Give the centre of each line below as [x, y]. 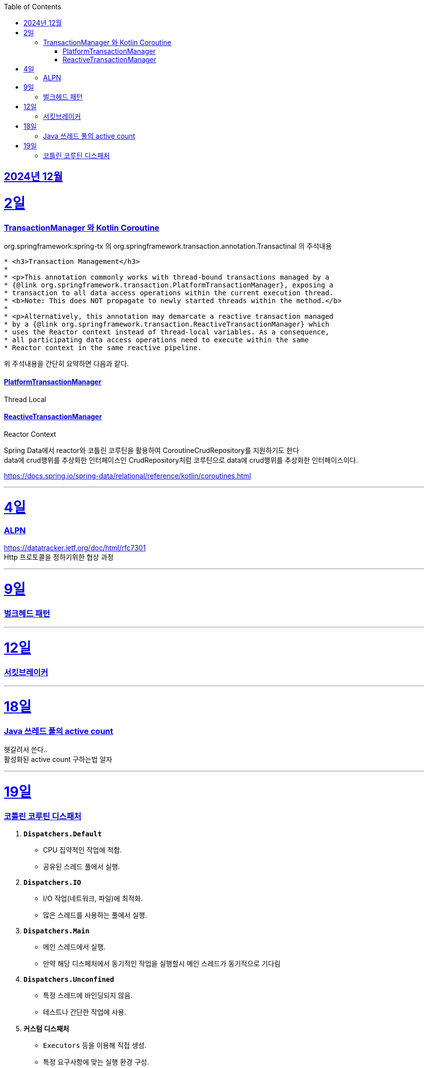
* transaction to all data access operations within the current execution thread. [169, 293]
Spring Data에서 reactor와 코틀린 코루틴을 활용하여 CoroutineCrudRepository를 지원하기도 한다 [151, 450]
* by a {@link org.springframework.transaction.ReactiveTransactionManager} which [167, 324]
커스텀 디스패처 [46, 1029]
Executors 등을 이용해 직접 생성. [95, 1045]
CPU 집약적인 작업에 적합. [83, 850]
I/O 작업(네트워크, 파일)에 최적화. [93, 899]
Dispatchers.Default [63, 834]
